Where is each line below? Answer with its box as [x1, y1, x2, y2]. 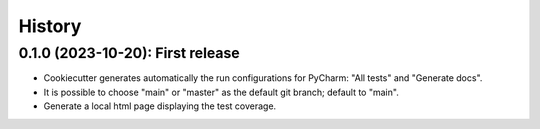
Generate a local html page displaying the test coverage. [43, 100, 277, 112]
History [18, 15, 82, 37]
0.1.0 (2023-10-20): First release [18, 44, 240, 62]
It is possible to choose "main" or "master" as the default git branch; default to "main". [43, 86, 399, 98]
